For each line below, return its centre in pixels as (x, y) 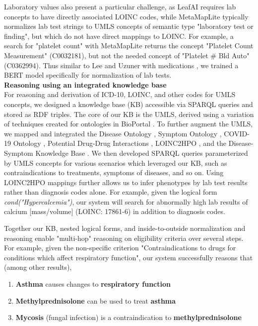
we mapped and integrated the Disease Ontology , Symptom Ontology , (113, 133)
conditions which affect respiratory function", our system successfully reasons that (129, 257)
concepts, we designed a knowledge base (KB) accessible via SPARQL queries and (129, 104)
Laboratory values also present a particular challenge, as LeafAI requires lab (120, 6)
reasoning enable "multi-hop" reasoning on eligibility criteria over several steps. (124, 238)
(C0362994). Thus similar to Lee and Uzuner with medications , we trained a (121, 65)
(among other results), (38, 267)
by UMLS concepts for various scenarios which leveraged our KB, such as (116, 163)
